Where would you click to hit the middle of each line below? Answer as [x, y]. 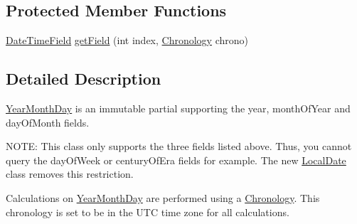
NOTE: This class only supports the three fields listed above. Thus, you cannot [179, 146]
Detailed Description [84, 79]
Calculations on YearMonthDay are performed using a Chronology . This [163, 197]
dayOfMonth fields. [48, 122]
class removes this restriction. [70, 174]
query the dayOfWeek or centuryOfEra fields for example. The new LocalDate [176, 160]
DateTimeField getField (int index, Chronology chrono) [127, 40]
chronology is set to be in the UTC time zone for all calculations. [148, 212]
